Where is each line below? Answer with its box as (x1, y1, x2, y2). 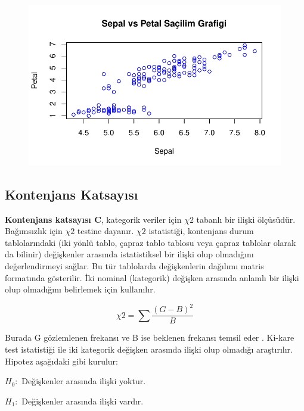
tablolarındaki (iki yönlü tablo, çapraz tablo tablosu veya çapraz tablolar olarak (5, 236, 296, 248)
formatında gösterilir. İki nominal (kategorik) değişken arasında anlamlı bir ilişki (5, 271, 299, 284)
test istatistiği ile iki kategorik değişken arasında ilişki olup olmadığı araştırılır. (5, 342, 293, 355)
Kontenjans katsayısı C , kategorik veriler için (5, 213, 182, 225)
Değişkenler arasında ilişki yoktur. (21, 375, 146, 387)
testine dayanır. (77, 225, 134, 237)
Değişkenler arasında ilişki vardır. (21, 394, 144, 407)
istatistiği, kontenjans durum (148, 225, 254, 237)
